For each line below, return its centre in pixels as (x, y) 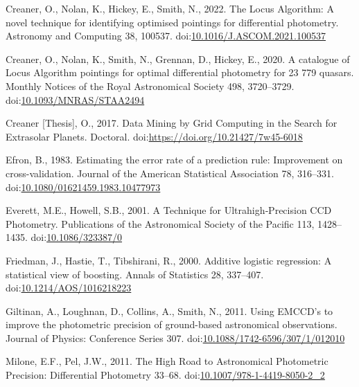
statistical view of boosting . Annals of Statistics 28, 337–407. (135, 274)
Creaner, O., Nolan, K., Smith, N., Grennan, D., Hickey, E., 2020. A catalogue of (178, 58)
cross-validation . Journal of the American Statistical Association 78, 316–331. (170, 173)
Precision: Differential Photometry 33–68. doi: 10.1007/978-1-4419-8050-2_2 (165, 375)
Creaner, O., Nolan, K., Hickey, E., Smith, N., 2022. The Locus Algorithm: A (170, 8)
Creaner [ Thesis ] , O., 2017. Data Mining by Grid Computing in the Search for (172, 123)
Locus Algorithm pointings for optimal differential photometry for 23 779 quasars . (180, 72)
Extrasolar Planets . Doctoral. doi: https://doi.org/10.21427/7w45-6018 (154, 136)
